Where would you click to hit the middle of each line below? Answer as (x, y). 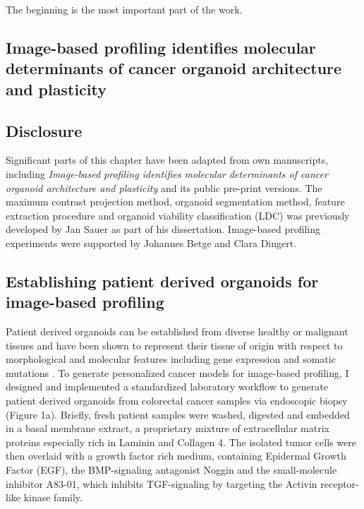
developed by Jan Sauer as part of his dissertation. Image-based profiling (163, 229)
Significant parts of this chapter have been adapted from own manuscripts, (167, 160)
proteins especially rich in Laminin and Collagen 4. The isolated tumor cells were (181, 442)
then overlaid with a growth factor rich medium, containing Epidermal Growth (176, 456)
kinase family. (53, 497)
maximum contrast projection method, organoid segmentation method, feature (175, 202)
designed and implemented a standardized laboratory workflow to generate (167, 387)
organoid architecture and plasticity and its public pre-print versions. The (164, 187)
